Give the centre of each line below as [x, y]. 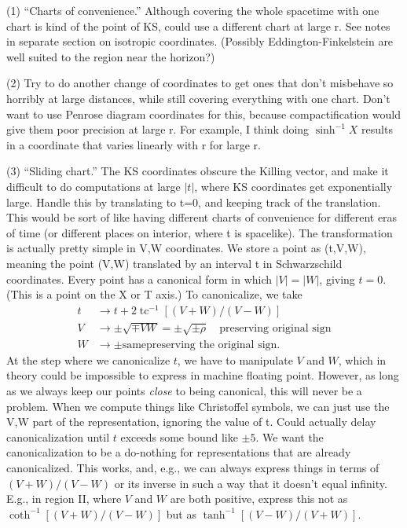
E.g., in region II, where [64, 499]
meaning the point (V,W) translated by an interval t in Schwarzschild [174, 263]
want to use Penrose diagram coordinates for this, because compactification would [203, 114]
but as [181, 513]
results [377, 129]
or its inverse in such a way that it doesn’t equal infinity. [251, 483]
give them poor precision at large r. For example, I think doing [158, 129]
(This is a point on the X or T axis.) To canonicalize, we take [154, 294]
